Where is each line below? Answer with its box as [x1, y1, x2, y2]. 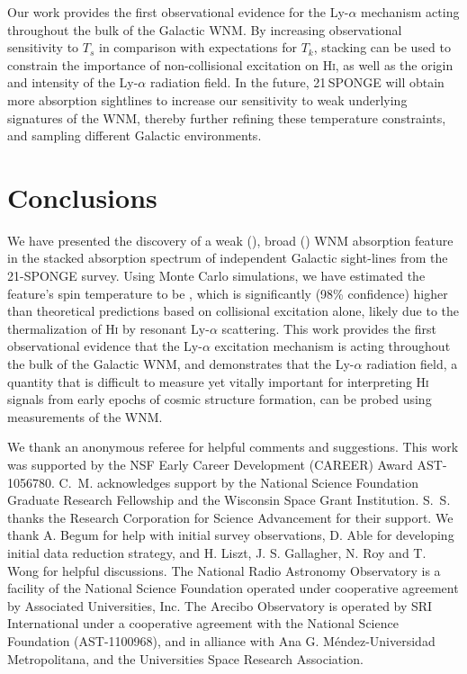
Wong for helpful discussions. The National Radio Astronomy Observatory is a [7, 561, 441, 580]
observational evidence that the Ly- [7, 337, 202, 355]
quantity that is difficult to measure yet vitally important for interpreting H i [7, 372, 429, 391]
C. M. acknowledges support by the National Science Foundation [58, 472, 418, 491]
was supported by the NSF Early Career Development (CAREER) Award [7, 455, 413, 473]
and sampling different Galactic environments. [7, 126, 262, 145]
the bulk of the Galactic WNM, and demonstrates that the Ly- [7, 355, 355, 373]
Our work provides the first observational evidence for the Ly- [7, 3, 349, 21]
